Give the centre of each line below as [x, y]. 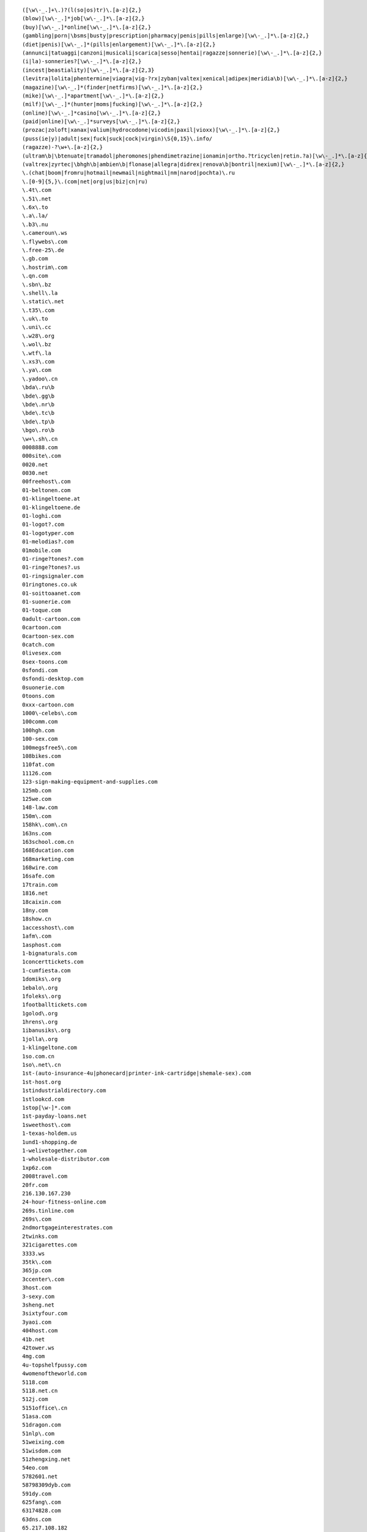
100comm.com [40, 722]
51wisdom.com [42, 1450]
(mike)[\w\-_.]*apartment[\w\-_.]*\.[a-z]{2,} [93, 96]
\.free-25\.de [43, 250]
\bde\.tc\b [39, 413]
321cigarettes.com [50, 1245]
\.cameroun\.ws [45, 233]
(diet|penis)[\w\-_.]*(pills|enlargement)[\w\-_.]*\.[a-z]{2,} [119, 44]
